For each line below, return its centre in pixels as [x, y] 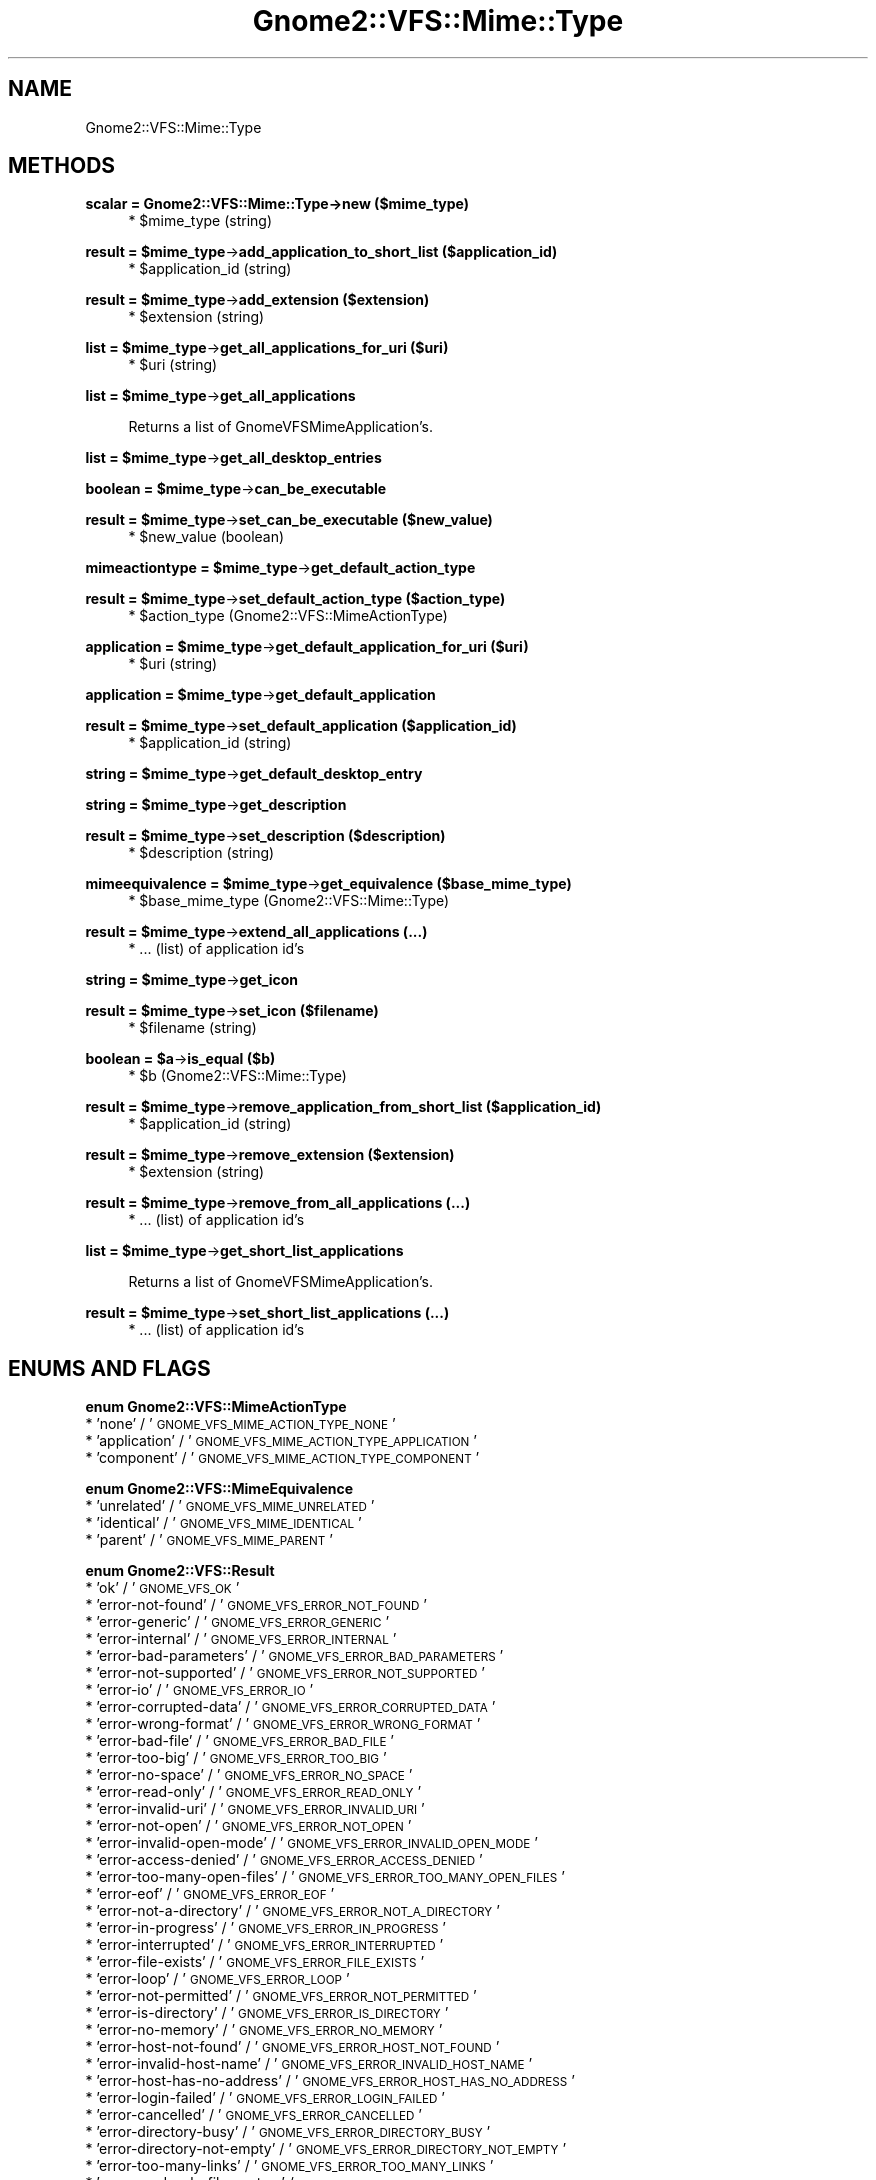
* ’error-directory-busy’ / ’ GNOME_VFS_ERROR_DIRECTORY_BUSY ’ [288, 2132]
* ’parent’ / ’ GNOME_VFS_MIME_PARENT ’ [209, 1540]
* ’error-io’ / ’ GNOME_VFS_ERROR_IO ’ [199, 1690]
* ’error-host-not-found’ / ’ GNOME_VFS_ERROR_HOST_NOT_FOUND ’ [292, 2047]
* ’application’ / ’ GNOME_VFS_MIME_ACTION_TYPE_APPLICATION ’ [281, 1441]
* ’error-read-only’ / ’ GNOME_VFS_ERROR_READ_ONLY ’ [253, 1792]
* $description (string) [201, 853]
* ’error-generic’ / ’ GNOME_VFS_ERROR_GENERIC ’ [237, 1622]
